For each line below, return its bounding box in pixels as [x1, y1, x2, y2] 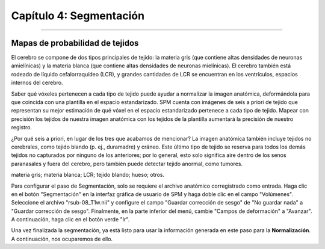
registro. [11, 124, 32, 131]
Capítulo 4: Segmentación [11, 9, 144, 22]
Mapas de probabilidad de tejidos [11, 38, 139, 48]
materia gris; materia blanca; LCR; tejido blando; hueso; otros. [11, 171, 165, 179]
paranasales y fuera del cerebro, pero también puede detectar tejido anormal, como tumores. [11, 160, 243, 167]
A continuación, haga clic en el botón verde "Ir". [11, 216, 130, 223]
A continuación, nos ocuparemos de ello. [11, 235, 113, 242]
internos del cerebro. [11, 79, 63, 87]
